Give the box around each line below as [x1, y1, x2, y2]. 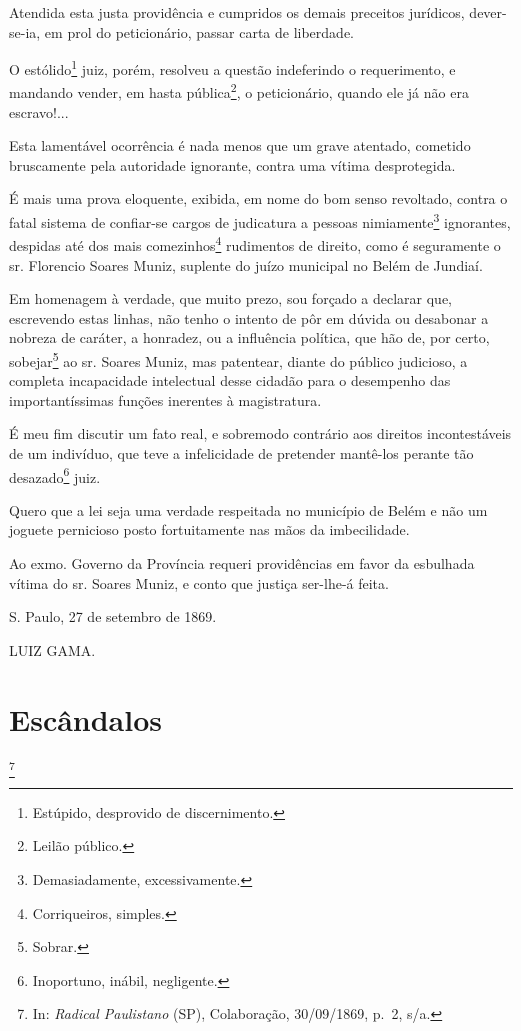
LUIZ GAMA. [9, 639, 96, 660]
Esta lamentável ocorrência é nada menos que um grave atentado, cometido [9, 135, 471, 156]
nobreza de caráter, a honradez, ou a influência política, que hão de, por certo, [9, 327, 490, 348]
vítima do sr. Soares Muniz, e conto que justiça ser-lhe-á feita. [9, 572, 389, 593]
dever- [469, 2, 507, 22]
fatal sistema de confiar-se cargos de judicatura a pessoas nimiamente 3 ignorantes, [9, 209, 511, 232]
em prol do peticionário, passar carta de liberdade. [44, 21, 354, 42]
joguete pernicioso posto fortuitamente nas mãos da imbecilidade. [9, 519, 410, 540]
